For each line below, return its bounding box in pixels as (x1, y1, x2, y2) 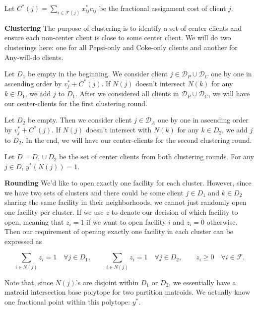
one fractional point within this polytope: (4, 296, 130, 307)
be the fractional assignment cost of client (99, 3, 226, 13)
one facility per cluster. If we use (4, 207, 104, 217)
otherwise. (206, 216, 238, 227)
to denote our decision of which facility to (111, 207, 238, 217)
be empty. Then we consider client (28, 115, 132, 125)
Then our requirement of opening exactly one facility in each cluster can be (4, 226, 234, 237)
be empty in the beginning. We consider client (28, 68, 168, 79)
